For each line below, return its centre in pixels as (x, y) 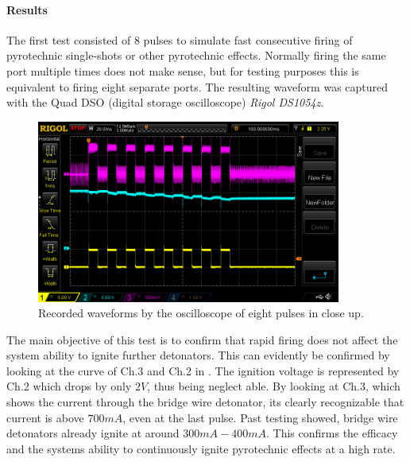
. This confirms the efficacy (332, 433)
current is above (45, 417)
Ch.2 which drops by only (69, 386)
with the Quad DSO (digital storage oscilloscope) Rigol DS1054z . (165, 102)
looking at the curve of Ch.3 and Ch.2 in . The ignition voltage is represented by (203, 370)
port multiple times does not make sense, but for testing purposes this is (183, 70)
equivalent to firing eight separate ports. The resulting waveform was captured (197, 86)
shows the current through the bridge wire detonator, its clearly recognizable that (205, 402)
